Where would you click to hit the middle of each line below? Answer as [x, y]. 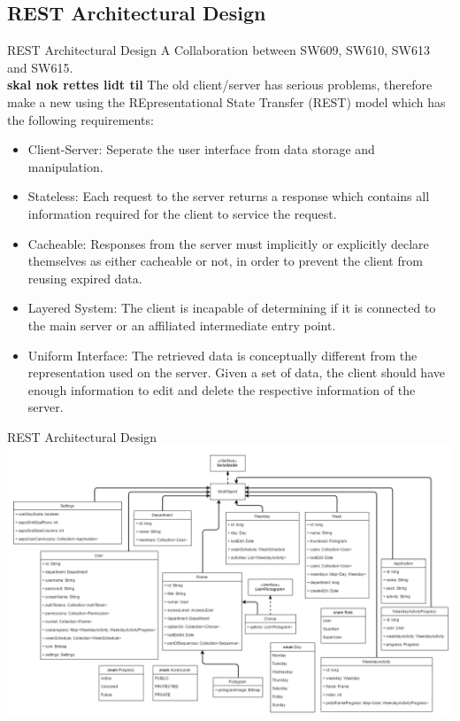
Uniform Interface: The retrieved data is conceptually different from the [222, 355]
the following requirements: [80, 119]
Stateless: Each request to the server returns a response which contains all [229, 196]
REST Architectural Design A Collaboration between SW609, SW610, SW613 [218, 50]
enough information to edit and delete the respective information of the [222, 389]
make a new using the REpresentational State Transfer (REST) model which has [226, 101]
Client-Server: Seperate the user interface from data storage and [201, 149]
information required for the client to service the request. [182, 213]
